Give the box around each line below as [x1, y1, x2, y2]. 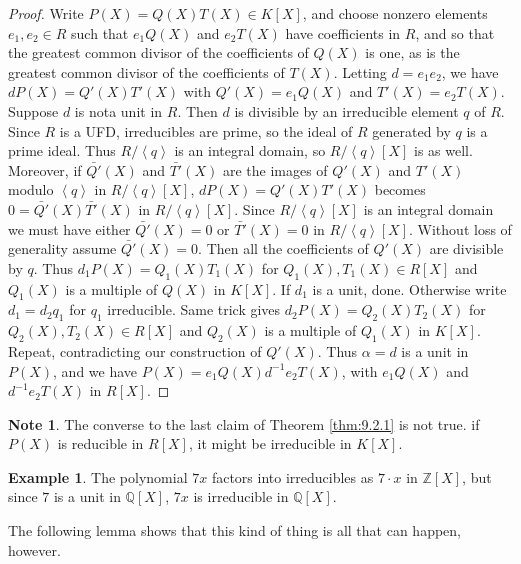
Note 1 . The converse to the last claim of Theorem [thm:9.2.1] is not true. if [8, 413, 480, 434]
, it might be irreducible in [188, 433, 352, 454]
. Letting [333, 61, 387, 82]
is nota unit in [74, 100, 163, 121]
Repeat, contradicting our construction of [8, 340, 262, 361]
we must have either [8, 218, 131, 239]
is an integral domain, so [174, 140, 326, 161]
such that [71, 22, 129, 43]
